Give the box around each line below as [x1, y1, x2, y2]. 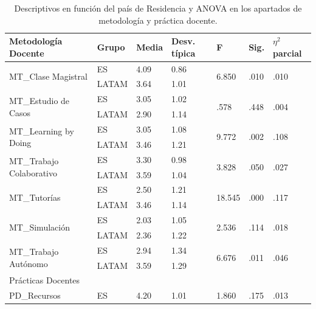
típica [171, 46, 196, 59]
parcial [273, 46, 302, 59]
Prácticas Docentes [9, 274, 80, 286]
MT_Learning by [9, 124, 74, 137]
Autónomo [9, 257, 48, 269]
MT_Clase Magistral [9, 70, 88, 83]
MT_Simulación [9, 221, 70, 234]
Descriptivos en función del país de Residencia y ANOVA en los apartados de [14, 2, 302, 14]
